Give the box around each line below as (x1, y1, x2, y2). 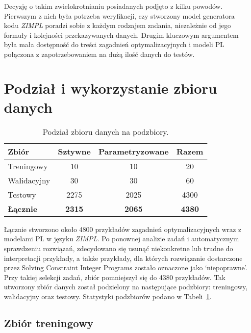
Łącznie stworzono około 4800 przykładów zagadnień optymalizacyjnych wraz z (4, 224, 242, 234)
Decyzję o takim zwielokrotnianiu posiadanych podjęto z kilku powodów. (4, 1, 223, 11)
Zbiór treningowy (4, 315, 94, 331)
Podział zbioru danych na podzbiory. (42, 126, 169, 137)
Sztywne (58, 145, 91, 157)
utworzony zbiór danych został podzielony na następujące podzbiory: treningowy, (4, 282, 248, 292)
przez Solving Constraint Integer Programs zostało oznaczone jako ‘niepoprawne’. (4, 262, 248, 273)
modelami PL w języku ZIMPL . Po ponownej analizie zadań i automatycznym (4, 233, 239, 244)
